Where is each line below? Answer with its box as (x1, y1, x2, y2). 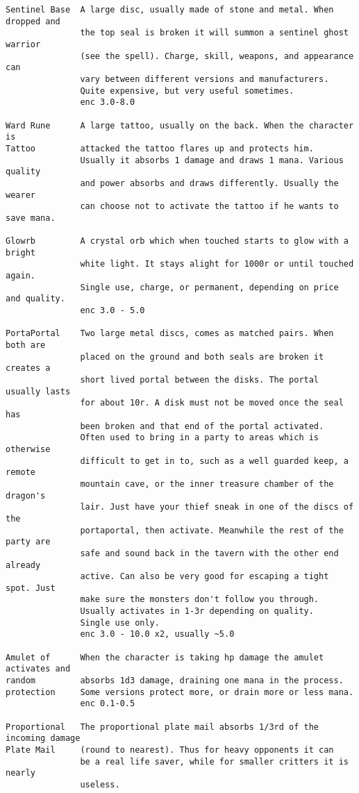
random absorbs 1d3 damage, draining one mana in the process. (6, 676, 344, 686)
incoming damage (6, 733, 81, 744)
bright (6, 247, 35, 258)
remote (6, 467, 35, 478)
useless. (80, 779, 120, 790)
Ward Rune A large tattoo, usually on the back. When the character (6, 120, 354, 131)
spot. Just (6, 583, 56, 593)
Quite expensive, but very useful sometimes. (80, 85, 294, 96)
